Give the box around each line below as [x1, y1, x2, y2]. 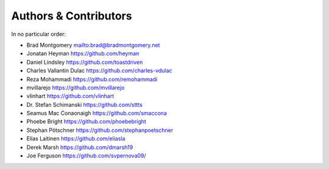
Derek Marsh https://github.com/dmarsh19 [26, 143, 133, 151]
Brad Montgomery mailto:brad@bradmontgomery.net [26, 41, 160, 49]
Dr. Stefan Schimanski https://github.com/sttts [26, 101, 143, 108]
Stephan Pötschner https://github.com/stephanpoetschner [26, 126, 174, 134]
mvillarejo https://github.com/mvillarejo [26, 84, 125, 91]
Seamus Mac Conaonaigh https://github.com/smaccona [26, 109, 167, 117]
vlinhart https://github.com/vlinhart [26, 92, 115, 100]
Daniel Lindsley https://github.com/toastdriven [26, 58, 143, 66]
